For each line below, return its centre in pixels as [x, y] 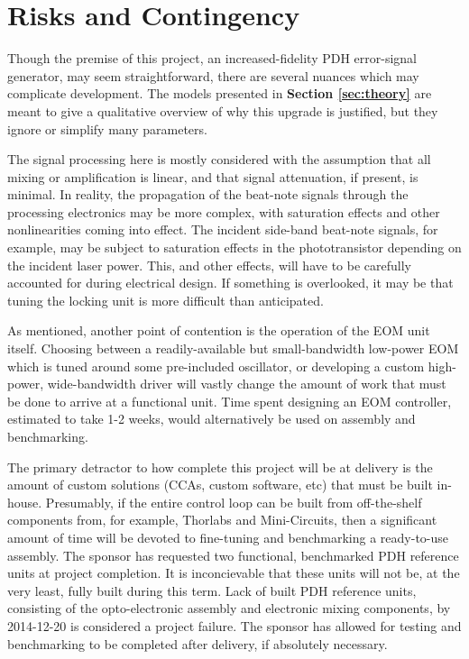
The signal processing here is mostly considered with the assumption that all [219, 159]
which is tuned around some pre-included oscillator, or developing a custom [216, 366]
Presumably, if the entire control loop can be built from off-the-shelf [234, 502]
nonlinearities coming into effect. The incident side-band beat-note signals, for [223, 229]
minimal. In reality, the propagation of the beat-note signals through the [208, 194]
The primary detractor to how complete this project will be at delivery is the [220, 467]
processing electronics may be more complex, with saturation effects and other [224, 211]
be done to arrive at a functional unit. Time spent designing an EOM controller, [230, 401]
